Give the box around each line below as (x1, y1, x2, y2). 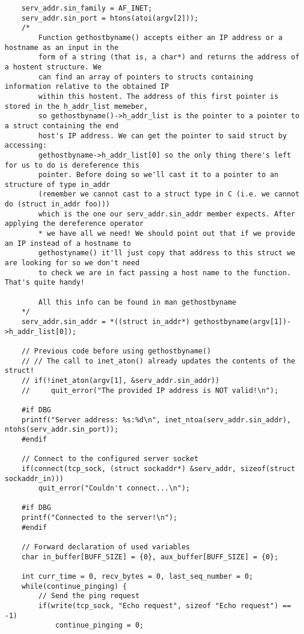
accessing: (5, 141, 47, 150)
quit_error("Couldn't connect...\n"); (38, 484, 190, 493)
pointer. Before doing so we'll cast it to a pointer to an (38, 171, 279, 179)
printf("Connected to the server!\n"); (21, 513, 178, 522)
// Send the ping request (38, 592, 140, 600)
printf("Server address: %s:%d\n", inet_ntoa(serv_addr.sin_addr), (21, 415, 291, 424)
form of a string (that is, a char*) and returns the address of (38, 53, 300, 62)
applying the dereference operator (5, 219, 144, 228)
